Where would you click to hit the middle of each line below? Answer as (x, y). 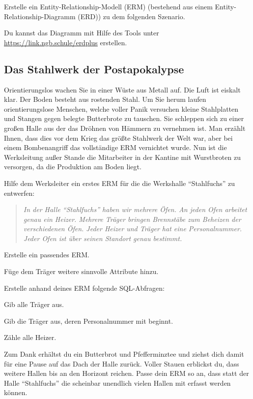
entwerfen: (19, 193)
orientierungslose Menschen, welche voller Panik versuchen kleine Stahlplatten (121, 108)
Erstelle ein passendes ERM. (47, 255)
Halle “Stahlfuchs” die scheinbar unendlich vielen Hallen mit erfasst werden (117, 383)
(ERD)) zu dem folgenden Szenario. (131, 16)
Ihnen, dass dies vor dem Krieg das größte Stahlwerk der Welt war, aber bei (118, 138)
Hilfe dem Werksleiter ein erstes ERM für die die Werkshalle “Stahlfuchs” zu (119, 183)
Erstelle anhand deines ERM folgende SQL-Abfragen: (84, 288)
